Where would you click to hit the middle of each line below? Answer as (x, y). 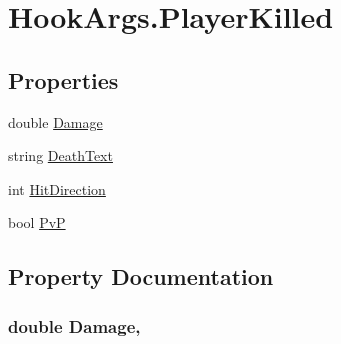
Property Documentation (141, 276)
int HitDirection (57, 188)
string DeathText (60, 155)
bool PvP (37, 222)
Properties (63, 79)
